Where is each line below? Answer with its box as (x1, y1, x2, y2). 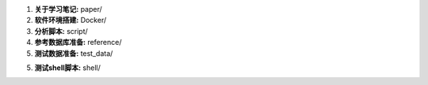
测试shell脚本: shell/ (34, 63, 101, 72)
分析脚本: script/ (34, 26, 89, 35)
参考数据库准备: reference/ (34, 38, 122, 47)
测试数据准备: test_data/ (34, 48, 113, 58)
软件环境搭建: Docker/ (34, 16, 107, 25)
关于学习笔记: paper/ (34, 5, 102, 13)
